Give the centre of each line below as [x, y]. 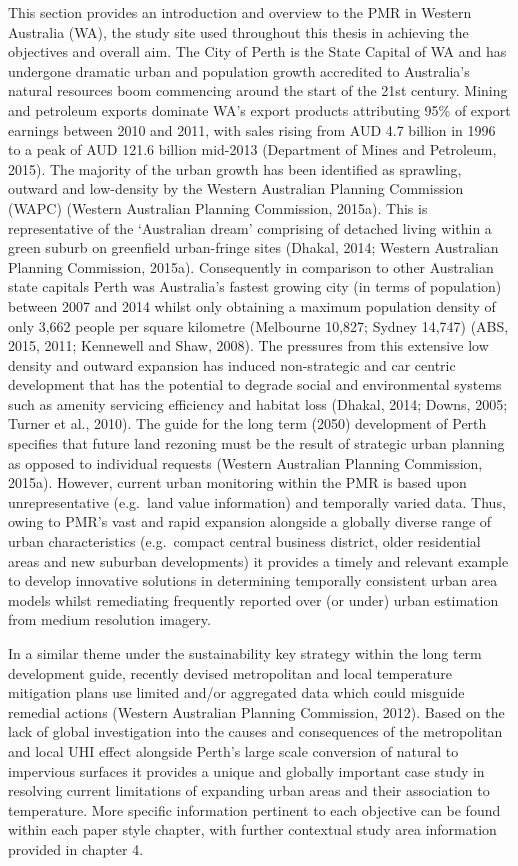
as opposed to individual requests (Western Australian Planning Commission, [245, 462]
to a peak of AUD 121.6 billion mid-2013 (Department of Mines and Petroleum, [252, 149]
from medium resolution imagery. [109, 619]
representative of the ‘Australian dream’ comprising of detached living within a [250, 227]
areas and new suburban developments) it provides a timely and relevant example [258, 560]
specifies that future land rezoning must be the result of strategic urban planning [256, 443]
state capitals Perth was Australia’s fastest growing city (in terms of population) [255, 286]
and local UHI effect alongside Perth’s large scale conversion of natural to [233, 750]
